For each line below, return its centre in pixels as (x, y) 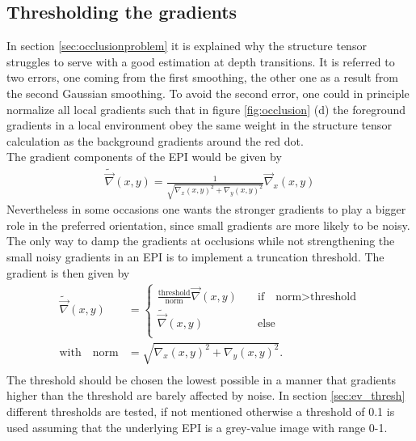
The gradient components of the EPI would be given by (144, 157)
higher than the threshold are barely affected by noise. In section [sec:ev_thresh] (206, 395)
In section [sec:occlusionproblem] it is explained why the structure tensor (187, 46)
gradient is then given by (68, 272)
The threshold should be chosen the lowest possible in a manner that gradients (202, 379)
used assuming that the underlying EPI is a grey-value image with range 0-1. (197, 427)
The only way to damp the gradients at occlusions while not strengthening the (201, 241)
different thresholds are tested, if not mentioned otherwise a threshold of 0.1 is (201, 411)
